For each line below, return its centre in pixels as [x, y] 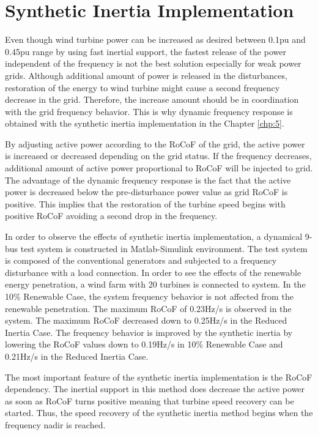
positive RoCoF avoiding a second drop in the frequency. [111, 216]
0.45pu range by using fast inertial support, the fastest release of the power [146, 51]
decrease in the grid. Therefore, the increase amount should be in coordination [152, 99]
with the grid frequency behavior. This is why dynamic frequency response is [149, 111]
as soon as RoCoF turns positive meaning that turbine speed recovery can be [150, 400]
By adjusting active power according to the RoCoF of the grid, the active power [155, 143]
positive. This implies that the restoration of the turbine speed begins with [145, 203]
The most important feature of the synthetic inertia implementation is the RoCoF [159, 377]
